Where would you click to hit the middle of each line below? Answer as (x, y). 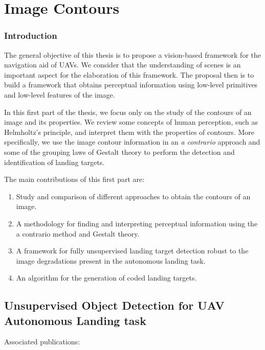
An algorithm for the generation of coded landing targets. (106, 278)
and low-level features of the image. (60, 94)
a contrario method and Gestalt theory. (78, 233)
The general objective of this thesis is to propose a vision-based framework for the (132, 54)
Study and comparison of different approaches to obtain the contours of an (133, 196)
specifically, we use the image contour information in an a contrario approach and (132, 142)
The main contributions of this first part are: (74, 179)
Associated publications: (42, 342)
